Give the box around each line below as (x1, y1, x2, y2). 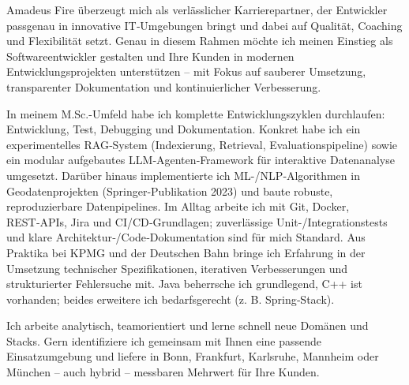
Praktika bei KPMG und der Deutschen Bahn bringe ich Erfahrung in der (6, 244, 366, 260)
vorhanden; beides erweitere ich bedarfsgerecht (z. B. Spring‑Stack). (6, 290, 335, 307)
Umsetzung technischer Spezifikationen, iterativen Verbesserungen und (6, 260, 348, 276)
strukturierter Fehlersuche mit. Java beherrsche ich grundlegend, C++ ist (6, 275, 362, 292)
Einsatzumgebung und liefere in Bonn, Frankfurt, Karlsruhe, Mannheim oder (6, 348, 379, 364)
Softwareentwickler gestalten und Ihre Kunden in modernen (6, 47, 295, 64)
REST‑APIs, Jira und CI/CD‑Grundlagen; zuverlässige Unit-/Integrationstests (6, 213, 388, 230)
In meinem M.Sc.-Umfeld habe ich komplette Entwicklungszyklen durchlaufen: (6, 105, 385, 121)
